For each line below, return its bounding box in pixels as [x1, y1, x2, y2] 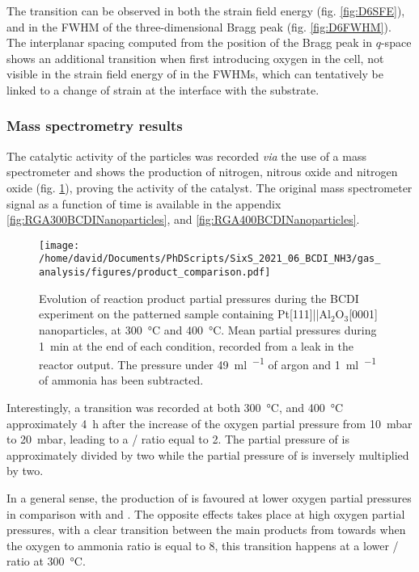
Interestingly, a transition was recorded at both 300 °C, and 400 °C [6, 398, 344, 415]
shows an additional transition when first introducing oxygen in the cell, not [6, 49, 384, 66]
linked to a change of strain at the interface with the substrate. [6, 81, 320, 98]
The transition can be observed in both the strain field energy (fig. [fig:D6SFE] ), [6, 2, 405, 19]
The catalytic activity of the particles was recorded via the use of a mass [6, 147, 366, 164]
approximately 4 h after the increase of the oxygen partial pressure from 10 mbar [6, 414, 413, 431]
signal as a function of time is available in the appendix [6, 195, 281, 212]
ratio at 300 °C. [6, 553, 86, 570]
